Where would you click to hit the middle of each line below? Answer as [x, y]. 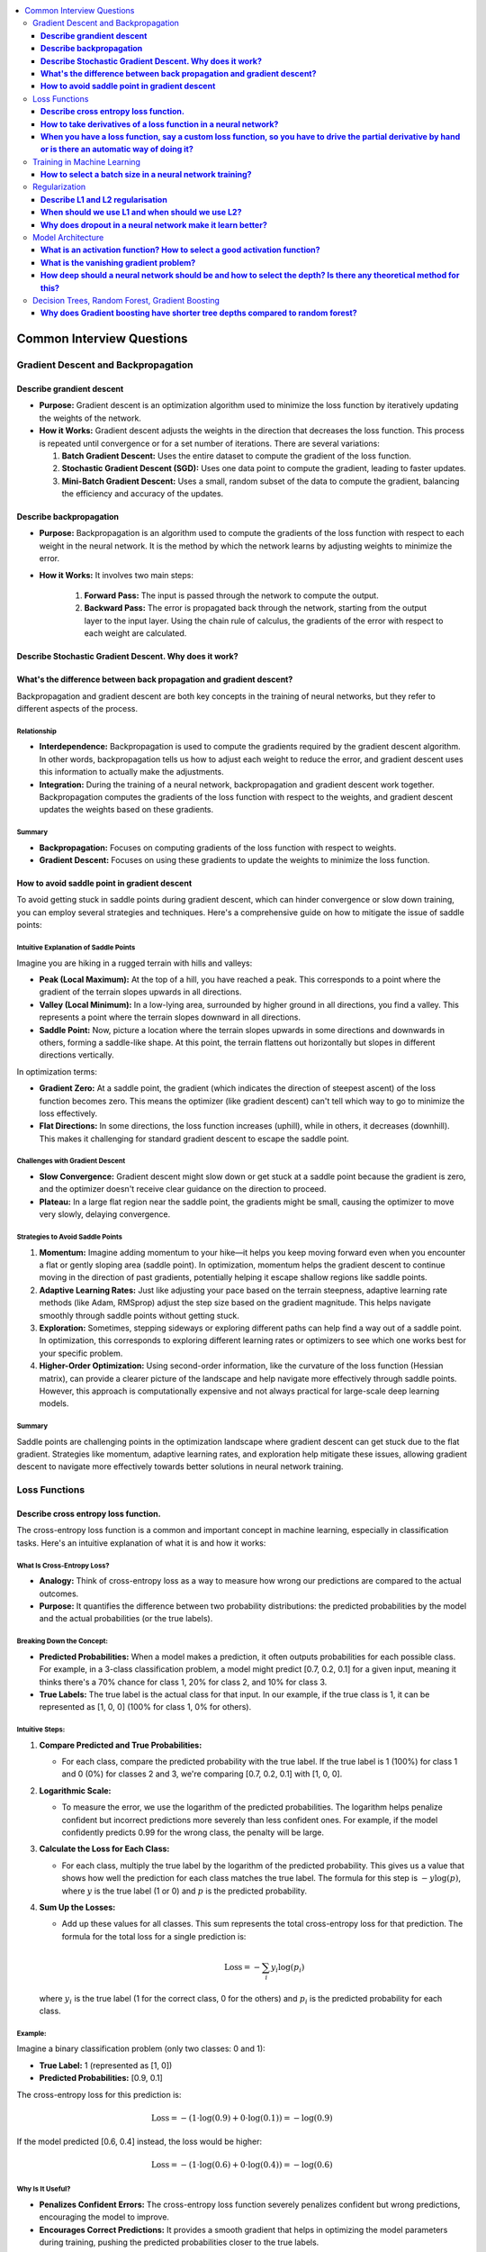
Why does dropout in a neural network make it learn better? [154, 224]
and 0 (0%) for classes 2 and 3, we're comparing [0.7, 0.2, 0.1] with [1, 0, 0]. [202, 1774]
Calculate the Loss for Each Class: [104, 1849]
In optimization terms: [57, 1071]
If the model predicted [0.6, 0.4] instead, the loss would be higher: [139, 2142]
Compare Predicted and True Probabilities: [121, 1745]
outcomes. [59, 1594]
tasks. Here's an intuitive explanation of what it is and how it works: [141, 1543]
